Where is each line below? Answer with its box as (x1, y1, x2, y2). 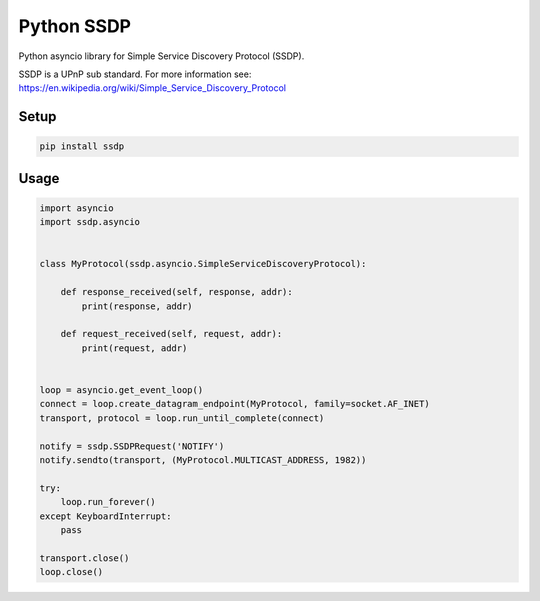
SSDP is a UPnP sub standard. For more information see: (18, 68, 252, 80)
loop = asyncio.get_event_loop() (39, 385, 204, 395)
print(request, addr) (81, 342, 188, 354)
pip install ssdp (39, 141, 125, 152)
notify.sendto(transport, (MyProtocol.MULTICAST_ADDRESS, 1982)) (39, 454, 367, 465)
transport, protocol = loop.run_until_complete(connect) (39, 412, 325, 424)
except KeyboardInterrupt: (39, 510, 172, 522)
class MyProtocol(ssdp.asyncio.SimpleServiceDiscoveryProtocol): (39, 258, 367, 270)
